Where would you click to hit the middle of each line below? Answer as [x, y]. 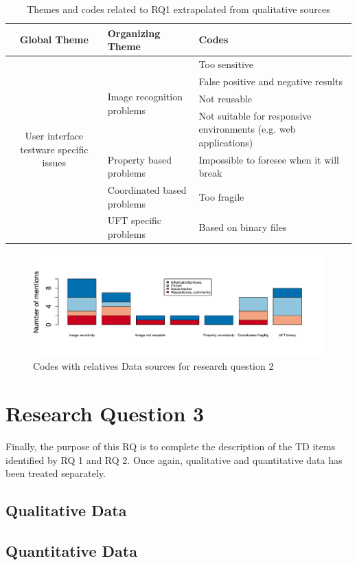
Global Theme [54, 40]
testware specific [54, 149]
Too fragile [221, 196]
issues [54, 163]
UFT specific [135, 220]
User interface [54, 135]
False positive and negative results [270, 81]
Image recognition [145, 97]
